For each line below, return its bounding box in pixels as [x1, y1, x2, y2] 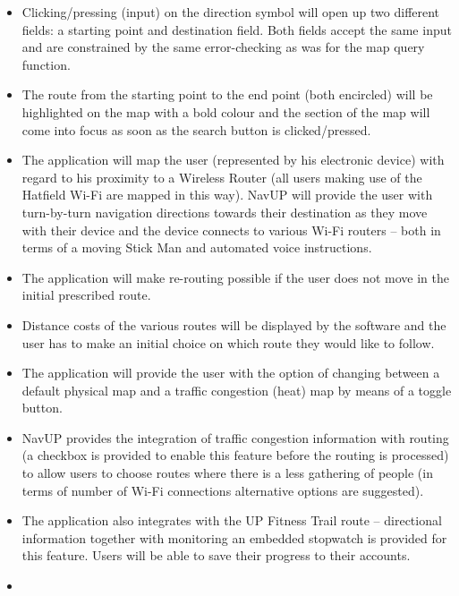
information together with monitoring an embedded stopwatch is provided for [21, 528, 447, 547]
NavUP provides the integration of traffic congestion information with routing [21, 428, 449, 447]
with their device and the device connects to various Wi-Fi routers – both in [21, 220, 441, 239]
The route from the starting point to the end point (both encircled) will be [21, 85, 433, 104]
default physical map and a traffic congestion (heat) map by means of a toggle [21, 380, 452, 399]
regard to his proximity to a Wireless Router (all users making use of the [21, 167, 422, 186]
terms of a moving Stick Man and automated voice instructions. [21, 238, 372, 257]
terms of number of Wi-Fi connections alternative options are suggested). [21, 481, 424, 499]
